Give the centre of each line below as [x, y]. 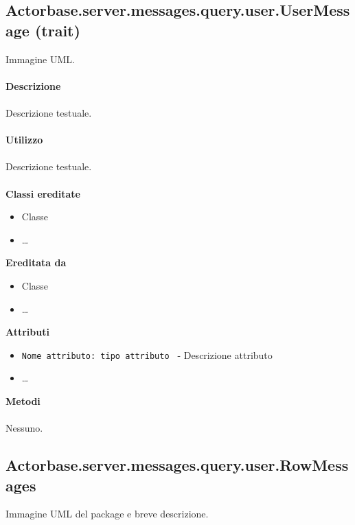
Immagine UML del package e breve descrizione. [107, 514]
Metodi [23, 400]
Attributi [27, 332]
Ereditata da [36, 262]
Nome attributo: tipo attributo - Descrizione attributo [147, 354]
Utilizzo [24, 140]
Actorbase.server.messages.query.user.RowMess [177, 465]
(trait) [57, 30]
